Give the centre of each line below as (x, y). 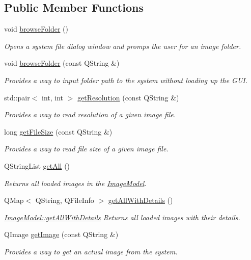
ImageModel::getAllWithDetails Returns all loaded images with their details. (122, 217)
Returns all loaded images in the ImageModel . (75, 183)
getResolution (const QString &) (128, 97)
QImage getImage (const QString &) (61, 234)
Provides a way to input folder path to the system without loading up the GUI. (126, 80)
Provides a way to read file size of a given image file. (86, 149)
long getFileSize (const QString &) (58, 131)
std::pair (17, 97)
